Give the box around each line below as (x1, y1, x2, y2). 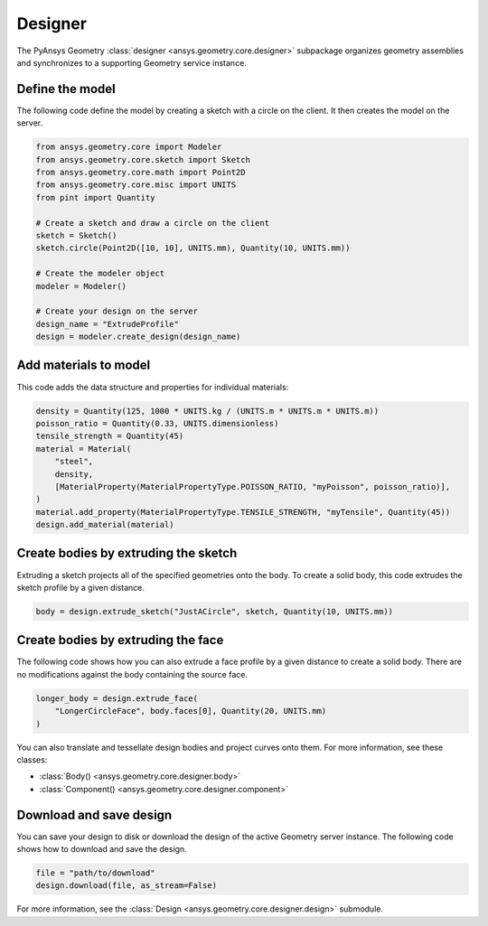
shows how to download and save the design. (16, 844, 187, 855)
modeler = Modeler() (35, 281, 127, 291)
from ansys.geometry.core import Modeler (35, 142, 222, 153)
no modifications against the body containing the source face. (16, 669, 249, 679)
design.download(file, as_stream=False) (35, 881, 217, 891)
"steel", (54, 456, 94, 467)
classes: (16, 754, 48, 765)
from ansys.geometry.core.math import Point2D (35, 167, 246, 177)
